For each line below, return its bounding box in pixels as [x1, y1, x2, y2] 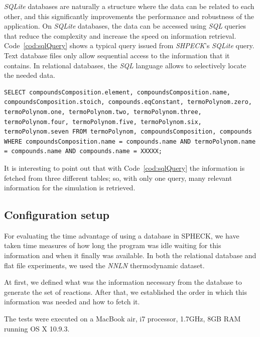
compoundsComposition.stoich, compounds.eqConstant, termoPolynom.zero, [4, 98, 252, 106]
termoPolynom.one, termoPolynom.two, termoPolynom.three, [4, 108, 202, 116]
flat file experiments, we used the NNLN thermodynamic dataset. [4, 260, 205, 270]
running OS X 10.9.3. [4, 323, 70, 333]
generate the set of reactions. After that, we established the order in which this [4, 286, 247, 297]
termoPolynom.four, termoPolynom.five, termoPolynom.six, [4, 118, 202, 126]
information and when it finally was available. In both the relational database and [4, 250, 256, 261]
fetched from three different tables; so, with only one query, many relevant [4, 172, 232, 183]
